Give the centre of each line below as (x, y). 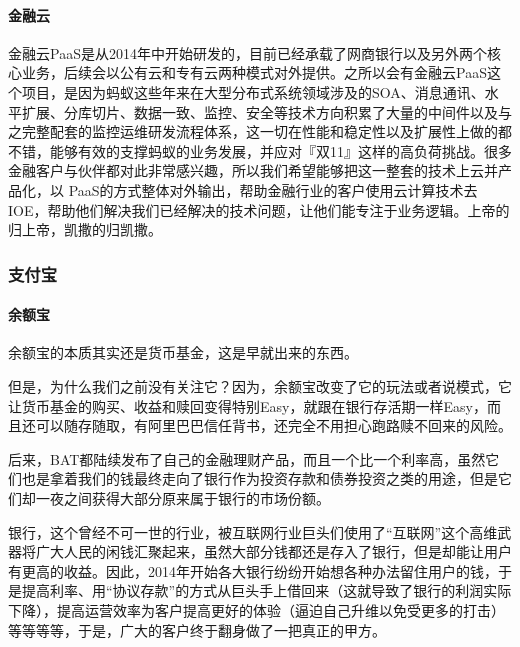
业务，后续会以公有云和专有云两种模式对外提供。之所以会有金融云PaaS (254, 72)
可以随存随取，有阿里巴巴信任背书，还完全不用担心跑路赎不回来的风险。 (273, 425)
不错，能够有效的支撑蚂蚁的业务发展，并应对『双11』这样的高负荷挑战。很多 (260, 150)
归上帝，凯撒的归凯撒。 (85, 229)
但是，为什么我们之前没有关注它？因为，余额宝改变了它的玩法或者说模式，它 (260, 385)
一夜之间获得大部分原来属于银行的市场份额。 (182, 497)
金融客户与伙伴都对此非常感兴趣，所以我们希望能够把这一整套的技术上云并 (253, 170)
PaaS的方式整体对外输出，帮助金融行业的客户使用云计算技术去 (273, 189)
